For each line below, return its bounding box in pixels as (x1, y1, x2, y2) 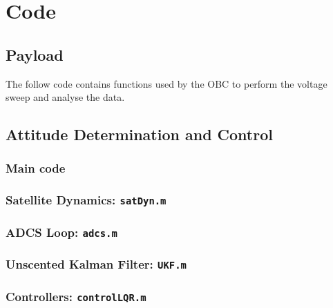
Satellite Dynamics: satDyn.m (6, 191, 166, 209)
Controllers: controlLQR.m (6, 287, 146, 305)
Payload (6, 44, 64, 65)
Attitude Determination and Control (6, 124, 273, 145)
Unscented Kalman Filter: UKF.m (6, 256, 187, 273)
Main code (6, 160, 66, 177)
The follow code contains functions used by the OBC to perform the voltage (6, 76, 327, 90)
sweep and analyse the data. (6, 90, 125, 104)
